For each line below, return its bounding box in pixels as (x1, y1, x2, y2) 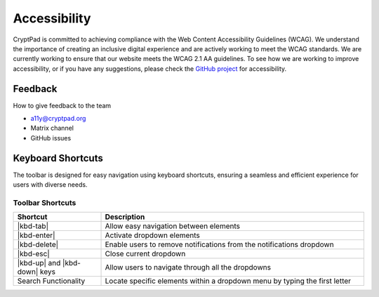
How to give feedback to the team (13, 101, 112, 110)
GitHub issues (30, 133, 72, 142)
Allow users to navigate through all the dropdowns (105, 263, 272, 272)
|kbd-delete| (17, 239, 59, 249)
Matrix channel (30, 124, 74, 133)
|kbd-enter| (17, 230, 55, 240)
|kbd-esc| (17, 249, 51, 259)
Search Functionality (17, 276, 86, 286)
